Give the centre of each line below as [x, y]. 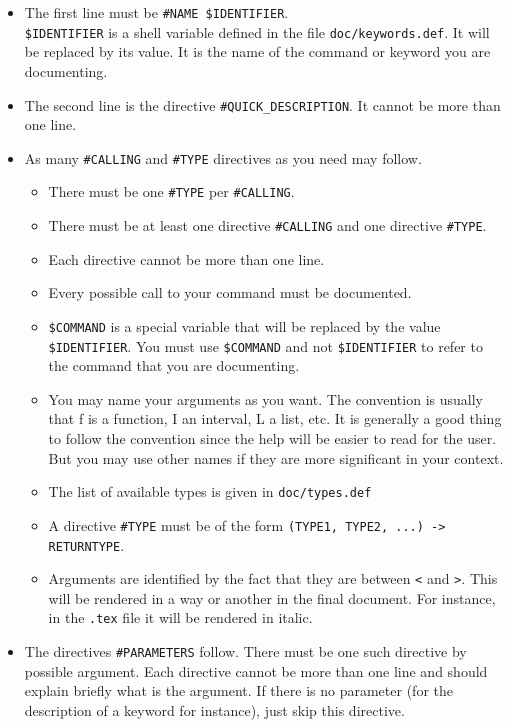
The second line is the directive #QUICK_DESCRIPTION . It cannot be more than [262, 104]
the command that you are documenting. [174, 365]
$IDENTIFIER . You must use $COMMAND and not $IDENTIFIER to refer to [265, 345]
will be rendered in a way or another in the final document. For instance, [272, 597]
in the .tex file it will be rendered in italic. [180, 617]
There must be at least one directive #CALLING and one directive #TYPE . [267, 225]
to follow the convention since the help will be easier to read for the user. [272, 438]
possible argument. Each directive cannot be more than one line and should [256, 670]
